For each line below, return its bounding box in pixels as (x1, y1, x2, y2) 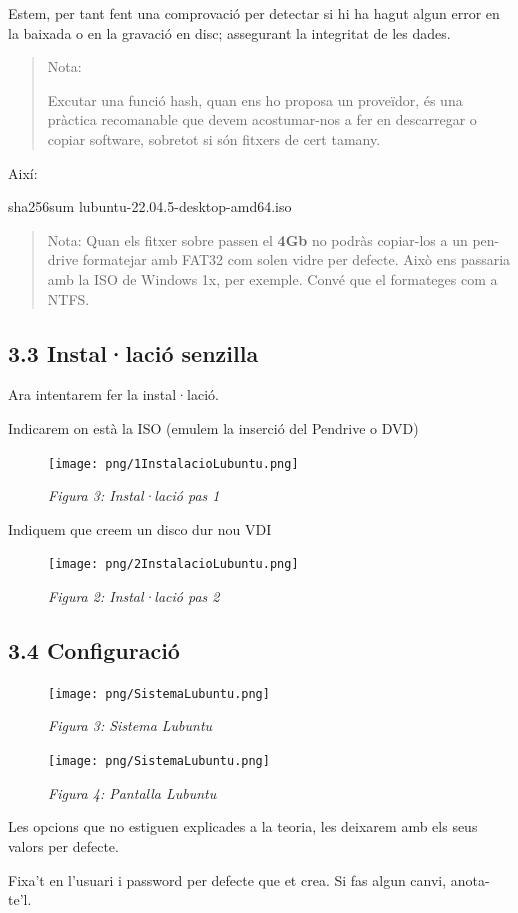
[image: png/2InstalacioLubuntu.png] (48, 557, 299, 572)
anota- (450, 869, 490, 890)
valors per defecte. (8, 835, 119, 856)
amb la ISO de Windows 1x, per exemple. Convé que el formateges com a (47, 268, 498, 289)
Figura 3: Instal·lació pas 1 (48, 485, 220, 506)
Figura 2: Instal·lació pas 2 (48, 586, 220, 607)
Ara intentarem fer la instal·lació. (8, 384, 219, 405)
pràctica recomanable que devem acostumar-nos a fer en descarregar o (47, 109, 477, 130)
